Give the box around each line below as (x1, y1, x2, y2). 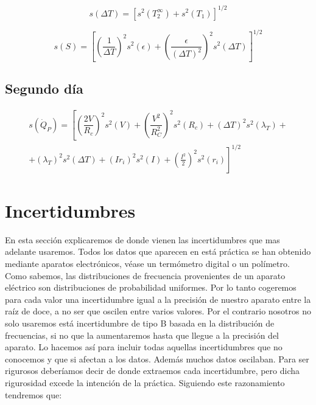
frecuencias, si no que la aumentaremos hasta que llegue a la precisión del (5, 328, 279, 341)
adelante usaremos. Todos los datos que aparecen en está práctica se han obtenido (5, 245, 311, 258)
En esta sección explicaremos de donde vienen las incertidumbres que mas (5, 233, 280, 246)
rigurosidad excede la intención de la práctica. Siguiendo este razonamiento (5, 376, 285, 389)
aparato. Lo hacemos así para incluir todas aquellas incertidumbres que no (5, 341, 283, 353)
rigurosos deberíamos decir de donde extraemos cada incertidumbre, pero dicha (5, 364, 300, 377)
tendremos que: (5, 388, 62, 401)
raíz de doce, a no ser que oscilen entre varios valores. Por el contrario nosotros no (5, 305, 312, 317)
